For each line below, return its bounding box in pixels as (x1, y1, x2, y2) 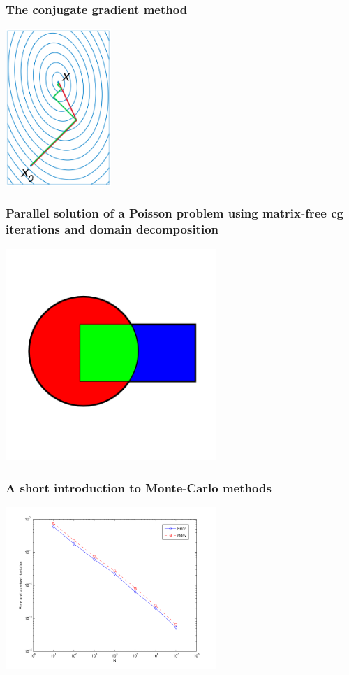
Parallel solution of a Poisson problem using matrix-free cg (6, 204, 343, 222)
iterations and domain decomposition (6, 220, 219, 238)
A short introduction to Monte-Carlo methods (6, 478, 272, 496)
